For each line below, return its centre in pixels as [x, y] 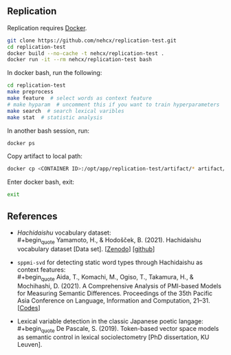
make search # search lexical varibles [66, 111]
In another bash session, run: [48, 131]
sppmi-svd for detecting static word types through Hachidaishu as [110, 262]
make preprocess [30, 92]
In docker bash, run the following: [55, 73]
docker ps [21, 143]
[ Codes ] [29, 308]
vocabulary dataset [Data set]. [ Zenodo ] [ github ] [86, 249]
